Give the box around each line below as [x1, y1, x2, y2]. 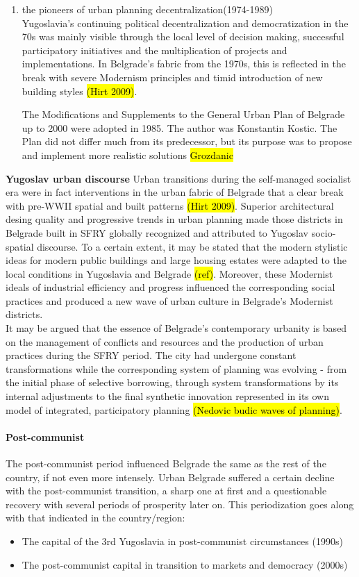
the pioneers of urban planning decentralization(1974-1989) [22, 2, 273, 16]
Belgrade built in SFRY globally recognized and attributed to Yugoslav [6, 225, 309, 240]
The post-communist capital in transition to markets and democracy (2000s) [22, 557, 348, 571]
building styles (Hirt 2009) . [22, 83, 137, 98]
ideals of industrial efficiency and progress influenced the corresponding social [6, 280, 335, 294]
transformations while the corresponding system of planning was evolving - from [6, 361, 347, 376]
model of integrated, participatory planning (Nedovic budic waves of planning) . [6, 402, 342, 417]
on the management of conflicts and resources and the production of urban [6, 334, 324, 349]
